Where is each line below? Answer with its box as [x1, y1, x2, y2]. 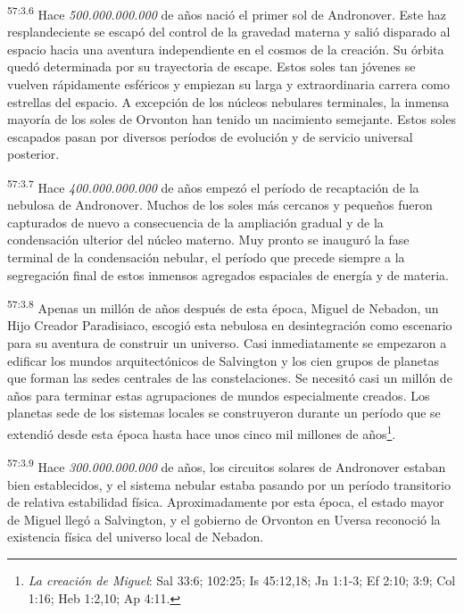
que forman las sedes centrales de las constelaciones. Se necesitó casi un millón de [7, 369, 452, 387]
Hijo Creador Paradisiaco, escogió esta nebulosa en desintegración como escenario [7, 316, 452, 335]
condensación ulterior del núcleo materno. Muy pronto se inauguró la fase [7, 230, 410, 249]
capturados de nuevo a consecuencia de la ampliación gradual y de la [7, 212, 384, 231]
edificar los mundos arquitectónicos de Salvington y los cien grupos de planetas [7, 351, 439, 369]
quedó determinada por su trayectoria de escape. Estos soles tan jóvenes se [7, 57, 416, 76]
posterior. [7, 145, 60, 163]
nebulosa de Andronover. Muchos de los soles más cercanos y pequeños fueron [7, 195, 433, 214]
